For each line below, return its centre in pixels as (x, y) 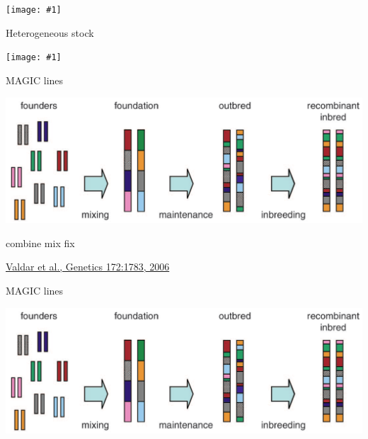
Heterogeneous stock (50, 32)
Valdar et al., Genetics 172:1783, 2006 (88, 267)
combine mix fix (40, 243)
